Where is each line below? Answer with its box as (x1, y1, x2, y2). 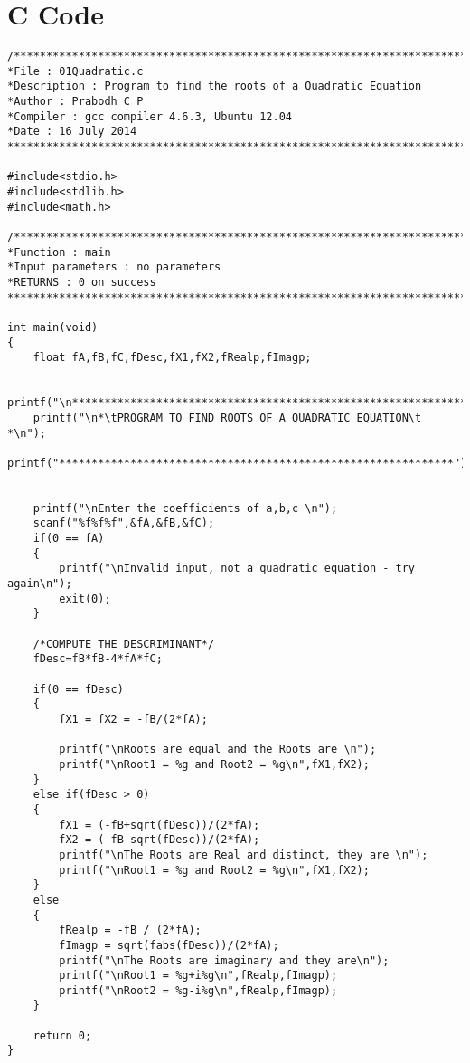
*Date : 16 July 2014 (7, 125, 137, 138)
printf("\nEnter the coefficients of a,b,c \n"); (33, 501, 338, 515)
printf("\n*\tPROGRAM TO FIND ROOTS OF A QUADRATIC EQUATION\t (33, 411, 422, 424)
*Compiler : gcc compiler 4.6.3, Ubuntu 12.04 (7, 109, 292, 123)
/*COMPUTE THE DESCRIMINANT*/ (33, 637, 215, 650)
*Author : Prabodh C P (7, 95, 144, 109)
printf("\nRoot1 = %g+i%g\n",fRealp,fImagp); (59, 969, 338, 982)
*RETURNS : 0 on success (7, 275, 156, 289)
